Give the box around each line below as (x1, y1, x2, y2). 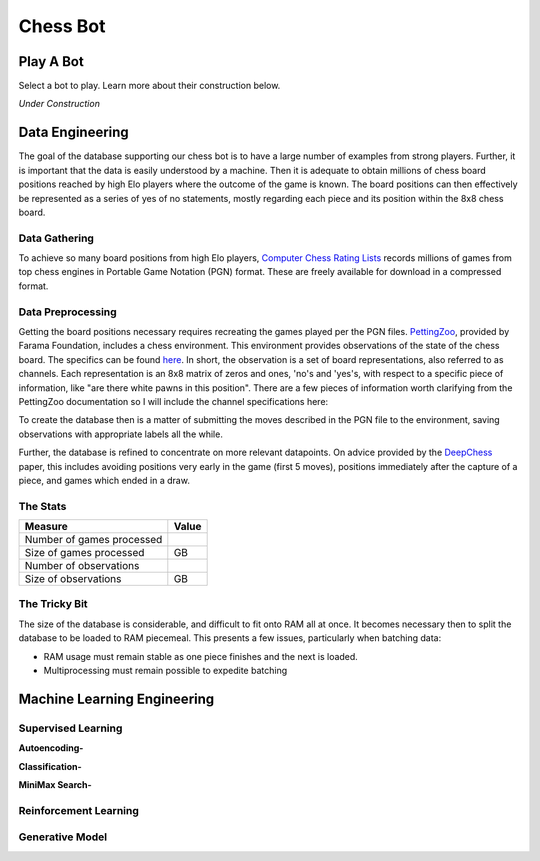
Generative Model (18, 830, 108, 844)
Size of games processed (24, 546, 145, 560)
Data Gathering (18, 231, 95, 245)
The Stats (18, 499, 67, 513)
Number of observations (24, 559, 140, 573)
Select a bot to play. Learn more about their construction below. (18, 80, 281, 92)
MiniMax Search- (18, 778, 92, 790)
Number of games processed (24, 533, 163, 547)
